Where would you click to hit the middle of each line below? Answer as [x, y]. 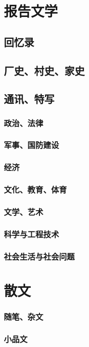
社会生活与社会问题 [39, 256]
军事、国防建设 [32, 145]
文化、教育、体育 [35, 190]
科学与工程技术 [32, 234]
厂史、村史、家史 [44, 70]
